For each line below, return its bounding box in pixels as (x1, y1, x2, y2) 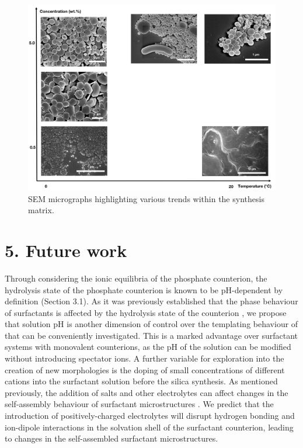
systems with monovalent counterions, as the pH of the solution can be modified (5, 341, 291, 353)
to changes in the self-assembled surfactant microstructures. (5, 432, 218, 444)
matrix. (28, 204, 54, 216)
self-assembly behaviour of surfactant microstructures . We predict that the (5, 398, 274, 410)
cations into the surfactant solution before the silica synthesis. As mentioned (5, 375, 278, 387)
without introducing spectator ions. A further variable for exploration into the (5, 352, 284, 364)
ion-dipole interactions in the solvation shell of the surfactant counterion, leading (5, 421, 294, 433)
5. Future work (5, 238, 127, 262)
